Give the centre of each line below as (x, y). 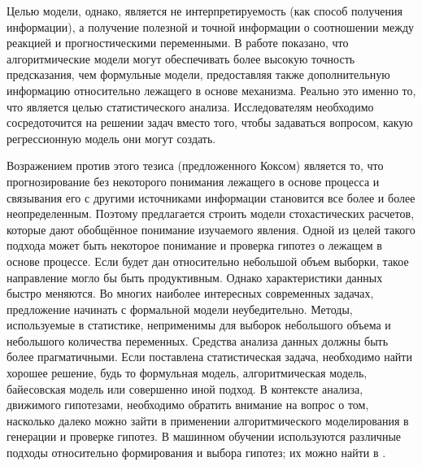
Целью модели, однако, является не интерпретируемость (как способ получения (204, 11)
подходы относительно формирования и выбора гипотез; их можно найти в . (196, 453)
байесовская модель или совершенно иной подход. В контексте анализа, (185, 388)
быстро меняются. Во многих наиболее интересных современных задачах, (190, 293)
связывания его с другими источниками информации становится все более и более (211, 197)
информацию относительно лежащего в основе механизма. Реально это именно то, (211, 90)
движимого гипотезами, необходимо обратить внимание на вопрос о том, (188, 405)
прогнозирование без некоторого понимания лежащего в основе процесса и (193, 181)
